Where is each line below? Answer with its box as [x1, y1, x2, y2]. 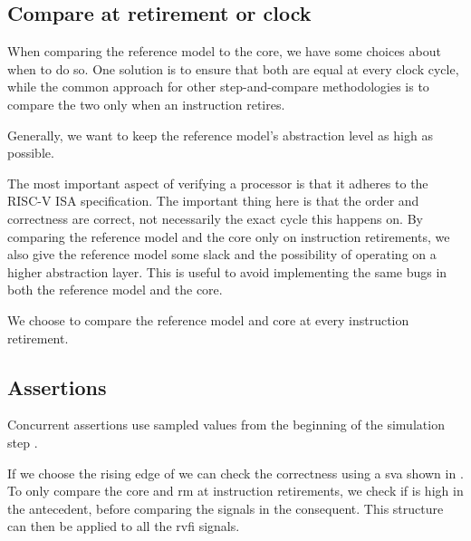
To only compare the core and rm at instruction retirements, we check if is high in [7, 481, 464, 500]
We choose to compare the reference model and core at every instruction [7, 310, 409, 329]
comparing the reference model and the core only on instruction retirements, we [7, 227, 450, 246]
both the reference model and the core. [7, 280, 223, 299]
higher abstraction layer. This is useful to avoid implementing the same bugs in [7, 262, 447, 281]
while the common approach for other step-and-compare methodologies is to [7, 77, 429, 96]
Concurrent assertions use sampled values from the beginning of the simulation [7, 415, 445, 434]
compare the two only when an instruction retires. [7, 94, 285, 113]
